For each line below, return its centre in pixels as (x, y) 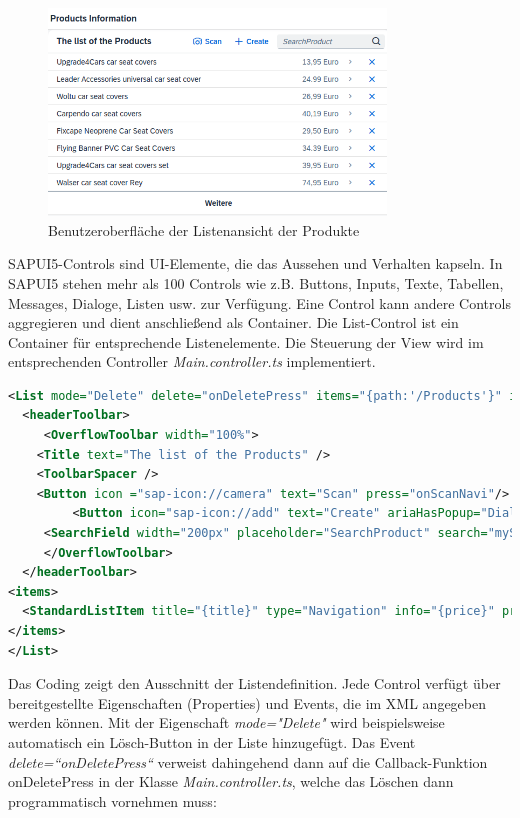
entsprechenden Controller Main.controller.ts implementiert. (192, 361)
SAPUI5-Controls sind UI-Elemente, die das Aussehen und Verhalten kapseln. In (255, 263)
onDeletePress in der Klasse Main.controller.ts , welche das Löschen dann (231, 781)
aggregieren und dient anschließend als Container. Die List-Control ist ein (233, 322)
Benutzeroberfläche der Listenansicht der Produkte (204, 229)
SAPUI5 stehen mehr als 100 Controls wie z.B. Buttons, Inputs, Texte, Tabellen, (256, 282)
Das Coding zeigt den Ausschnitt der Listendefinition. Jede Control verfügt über (254, 683)
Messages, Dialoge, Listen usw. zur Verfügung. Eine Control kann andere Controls (259, 302)
